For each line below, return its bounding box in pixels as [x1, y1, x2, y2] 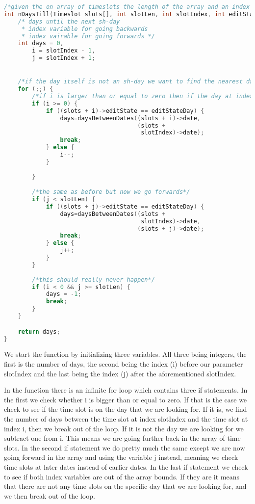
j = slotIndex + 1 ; [32, 54, 96, 62]
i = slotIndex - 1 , [32, 47, 96, 54]
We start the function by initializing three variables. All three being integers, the [4, 349, 247, 359]
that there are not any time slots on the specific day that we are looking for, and [4, 481, 247, 491]
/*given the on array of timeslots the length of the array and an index [4, 3, 250, 10]
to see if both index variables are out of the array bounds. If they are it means [4, 471, 240, 481]
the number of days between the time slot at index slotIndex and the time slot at [4, 413, 248, 424]
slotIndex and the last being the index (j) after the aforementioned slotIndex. [4, 368, 236, 378]
